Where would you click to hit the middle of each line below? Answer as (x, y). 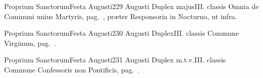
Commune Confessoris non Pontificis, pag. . (72, 69)
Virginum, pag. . (30, 43)
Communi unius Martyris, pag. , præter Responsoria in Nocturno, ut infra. (121, 16)
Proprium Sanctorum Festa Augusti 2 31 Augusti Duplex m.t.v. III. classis (115, 60)
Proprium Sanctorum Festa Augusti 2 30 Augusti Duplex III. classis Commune (122, 33)
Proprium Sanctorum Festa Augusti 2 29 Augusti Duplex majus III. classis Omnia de (131, 6)
